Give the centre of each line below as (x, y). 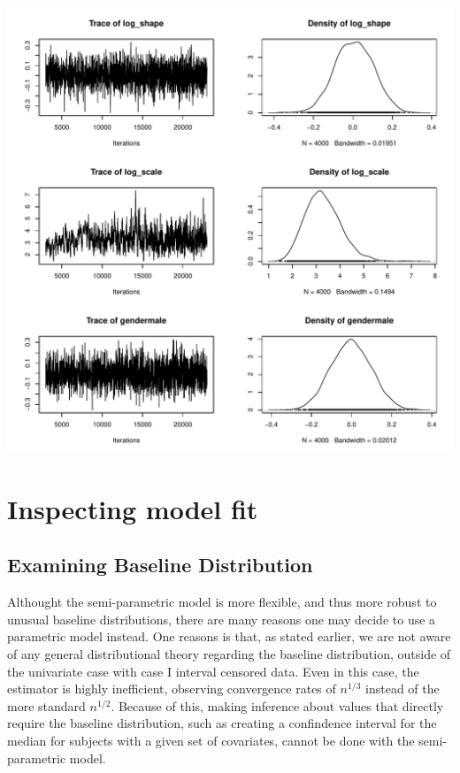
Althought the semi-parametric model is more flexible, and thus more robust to (222, 602)
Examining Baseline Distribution (160, 565)
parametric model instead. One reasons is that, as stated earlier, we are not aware (229, 636)
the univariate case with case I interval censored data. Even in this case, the (213, 671)
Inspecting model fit (133, 508)
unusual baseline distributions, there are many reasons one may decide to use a (222, 619)
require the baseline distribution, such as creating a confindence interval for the (222, 723)
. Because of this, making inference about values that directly (277, 705)
